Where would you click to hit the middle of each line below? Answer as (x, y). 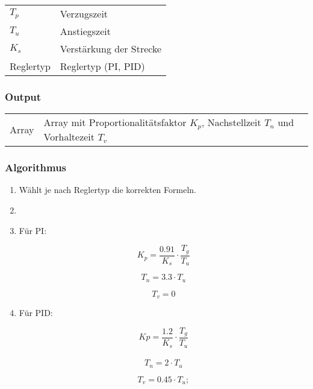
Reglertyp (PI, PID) (102, 66)
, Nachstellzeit (231, 122)
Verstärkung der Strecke (111, 49)
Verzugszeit (84, 14)
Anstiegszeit (85, 31)
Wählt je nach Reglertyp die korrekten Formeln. (107, 190)
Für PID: (36, 312)
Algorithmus (36, 167)
